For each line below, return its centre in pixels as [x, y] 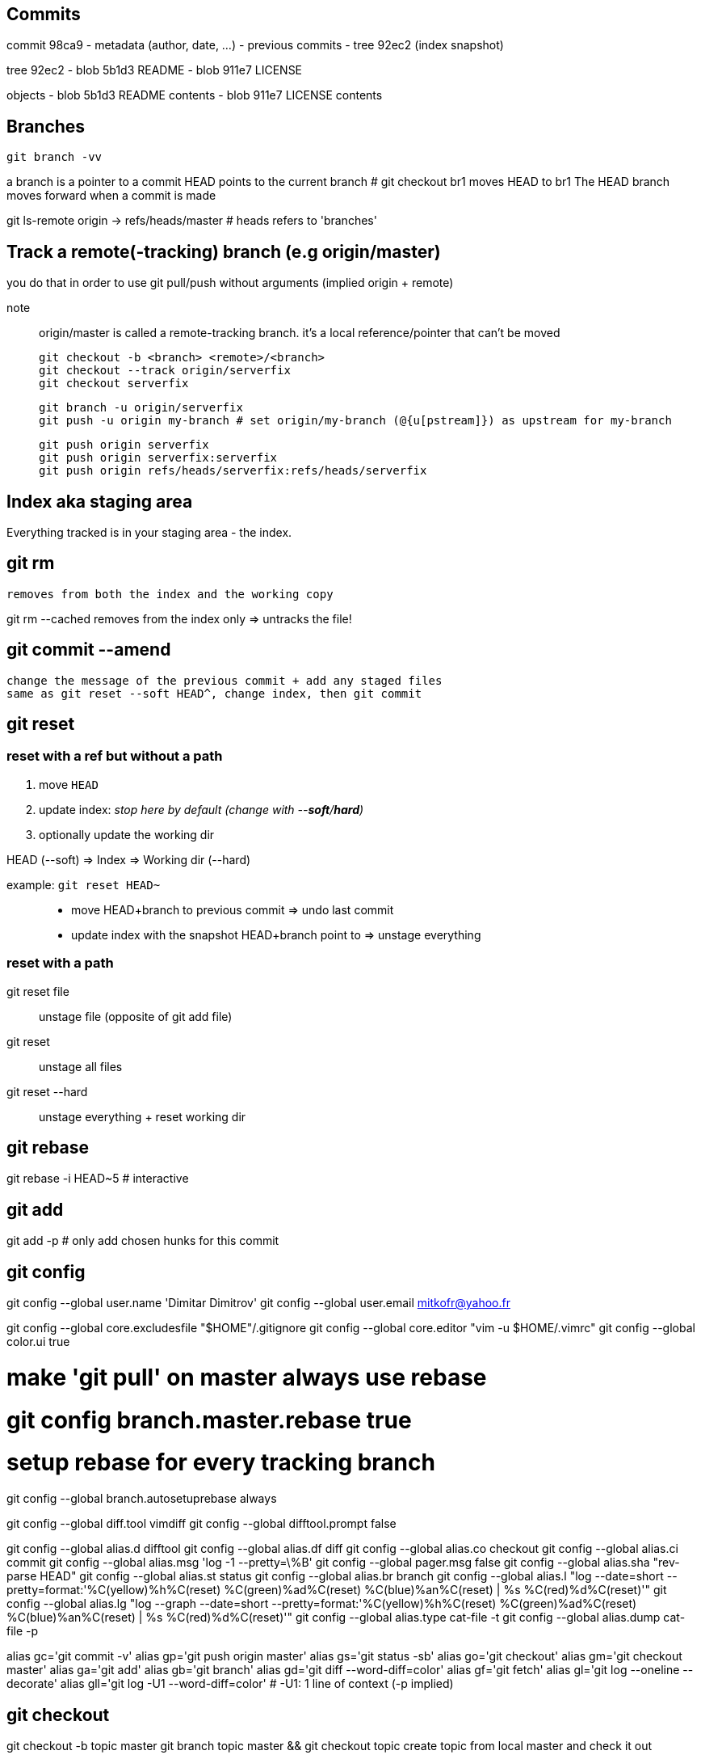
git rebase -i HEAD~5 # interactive [98, 1179]
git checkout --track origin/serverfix [165, 371]
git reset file [38, 991]
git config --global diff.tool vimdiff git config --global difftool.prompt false [201, 1524]
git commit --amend [89, 650]
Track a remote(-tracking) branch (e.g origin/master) [224, 251]
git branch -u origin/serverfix [141, 408]
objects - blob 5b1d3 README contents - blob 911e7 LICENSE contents [195, 95]
